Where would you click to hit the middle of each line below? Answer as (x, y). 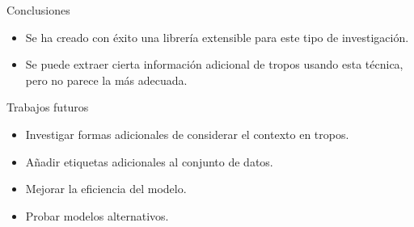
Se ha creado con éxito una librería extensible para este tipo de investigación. (217, 37)
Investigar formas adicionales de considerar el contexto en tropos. (187, 134)
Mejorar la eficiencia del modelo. (106, 189)
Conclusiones (38, 10)
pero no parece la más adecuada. (106, 80)
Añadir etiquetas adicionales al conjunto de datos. (149, 161)
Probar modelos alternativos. (97, 215)
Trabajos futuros (48, 107)
